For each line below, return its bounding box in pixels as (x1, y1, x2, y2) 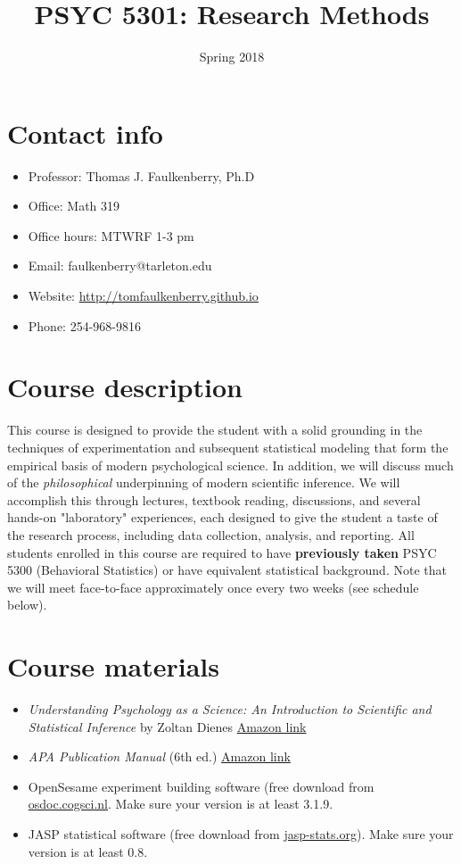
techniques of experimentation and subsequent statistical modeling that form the (7, 437, 449, 456)
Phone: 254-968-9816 (28, 316, 141, 335)
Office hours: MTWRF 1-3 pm (28, 226, 194, 245)
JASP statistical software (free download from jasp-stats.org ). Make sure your (28, 824, 454, 843)
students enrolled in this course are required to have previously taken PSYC (7, 543, 437, 561)
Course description (7, 369, 243, 405)
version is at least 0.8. (28, 842, 148, 860)
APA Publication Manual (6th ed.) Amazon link (28, 747, 291, 766)
